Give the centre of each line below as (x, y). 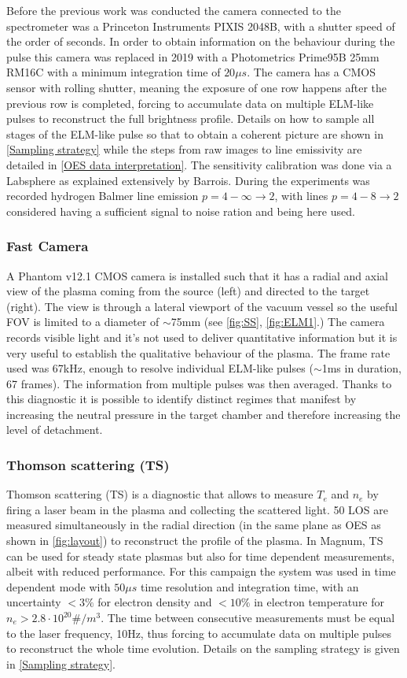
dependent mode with (59, 586)
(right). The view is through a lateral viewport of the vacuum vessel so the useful (202, 306)
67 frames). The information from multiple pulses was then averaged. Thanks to (199, 383)
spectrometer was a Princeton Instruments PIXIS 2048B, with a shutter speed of (201, 26)
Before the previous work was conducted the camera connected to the (174, 10)
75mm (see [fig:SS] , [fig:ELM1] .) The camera (278, 322)
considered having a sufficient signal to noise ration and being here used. (181, 211)
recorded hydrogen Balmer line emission (103, 196)
